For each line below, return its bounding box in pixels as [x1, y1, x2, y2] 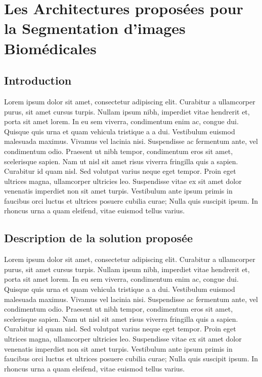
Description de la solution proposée [4, 230, 193, 246]
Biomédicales [4, 37, 97, 58]
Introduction [4, 72, 72, 88]
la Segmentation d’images [4, 18, 186, 39]
